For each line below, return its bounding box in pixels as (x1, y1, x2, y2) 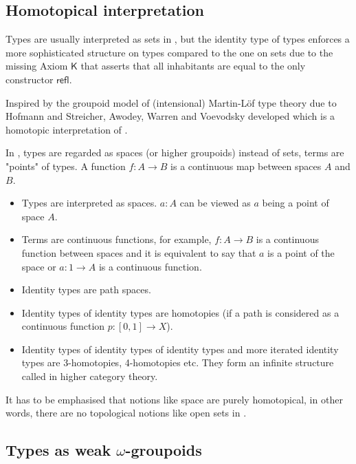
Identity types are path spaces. (21, 282, 151, 297)
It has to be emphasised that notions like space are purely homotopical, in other (5, 392, 343, 406)
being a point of (262, 196, 329, 210)
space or (21, 259, 56, 273)
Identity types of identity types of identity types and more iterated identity (21, 341, 339, 356)
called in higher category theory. (21, 369, 158, 383)
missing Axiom (5, 59, 68, 73)
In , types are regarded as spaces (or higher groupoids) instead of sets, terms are (5, 145, 344, 160)
